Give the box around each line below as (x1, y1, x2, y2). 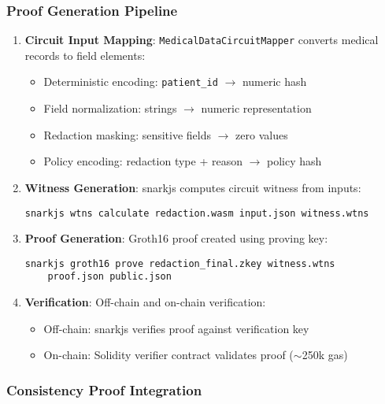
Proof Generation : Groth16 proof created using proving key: (24, 230, 328, 246)
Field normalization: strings (43, 100, 177, 117)
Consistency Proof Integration (6, 380, 202, 399)
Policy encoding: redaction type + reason (43, 153, 242, 169)
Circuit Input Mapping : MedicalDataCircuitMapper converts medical (24, 32, 379, 48)
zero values (235, 126, 288, 143)
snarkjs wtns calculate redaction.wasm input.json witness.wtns (24, 207, 369, 219)
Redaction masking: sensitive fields (43, 126, 212, 143)
